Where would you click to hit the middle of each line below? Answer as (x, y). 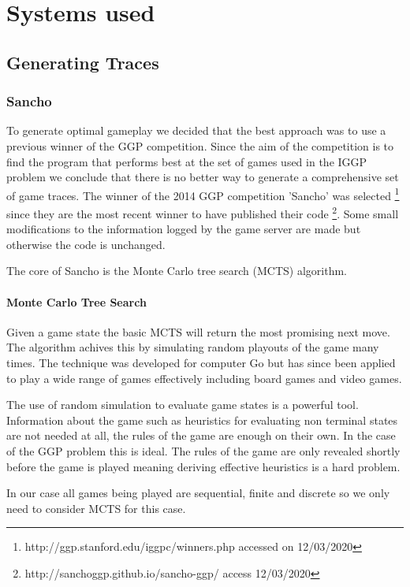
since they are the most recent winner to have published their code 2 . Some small (203, 212)
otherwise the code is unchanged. (86, 244)
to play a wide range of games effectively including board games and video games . (204, 378)
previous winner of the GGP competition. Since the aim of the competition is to (200, 145)
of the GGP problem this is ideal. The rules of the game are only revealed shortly (203, 450)
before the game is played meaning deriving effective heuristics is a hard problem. (203, 466)
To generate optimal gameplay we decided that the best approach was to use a (196, 130)
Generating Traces (83, 62)
